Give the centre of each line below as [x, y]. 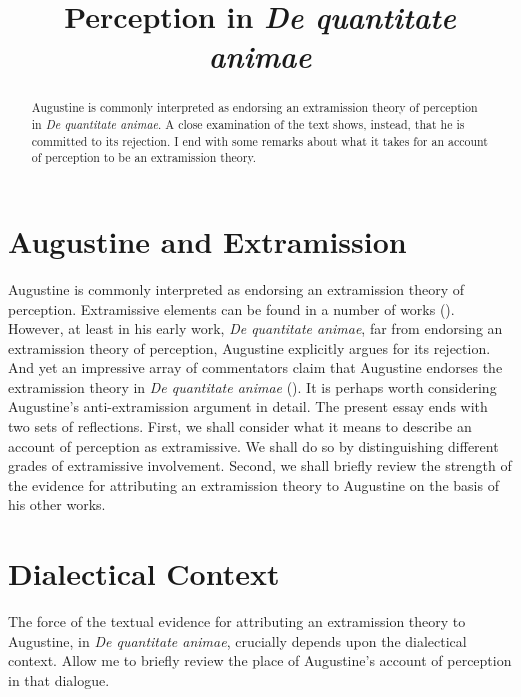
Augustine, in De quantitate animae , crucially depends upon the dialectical [237, 640]
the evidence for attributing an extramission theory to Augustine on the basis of [253, 484]
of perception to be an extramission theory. [143, 157]
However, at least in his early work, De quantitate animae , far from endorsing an [255, 328]
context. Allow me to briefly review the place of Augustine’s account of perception [260, 660]
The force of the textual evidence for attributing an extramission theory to [237, 621]
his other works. [57, 504]
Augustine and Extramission [207, 240]
